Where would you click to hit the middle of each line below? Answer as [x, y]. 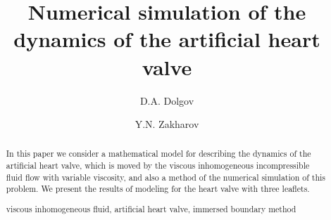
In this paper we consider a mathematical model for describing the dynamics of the [158, 154]
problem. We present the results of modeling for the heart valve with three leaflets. [158, 189]
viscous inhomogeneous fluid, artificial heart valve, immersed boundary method [151, 209]
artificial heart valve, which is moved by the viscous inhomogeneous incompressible [158, 166]
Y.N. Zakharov [167, 124]
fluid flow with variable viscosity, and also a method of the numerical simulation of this [166, 177]
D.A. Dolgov [167, 100]
